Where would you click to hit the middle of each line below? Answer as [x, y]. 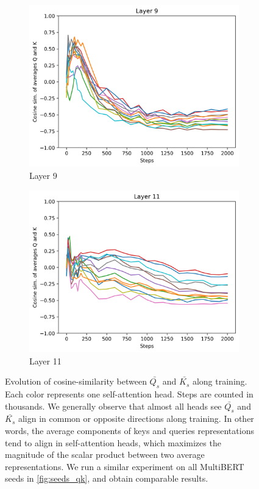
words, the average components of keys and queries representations [129, 430]
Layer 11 [45, 360]
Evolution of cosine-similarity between [76, 381]
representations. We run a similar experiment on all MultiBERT [125, 466]
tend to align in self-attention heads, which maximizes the [113, 442]
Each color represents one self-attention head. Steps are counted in [129, 393]
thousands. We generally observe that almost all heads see [113, 406]
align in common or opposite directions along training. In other [136, 418]
